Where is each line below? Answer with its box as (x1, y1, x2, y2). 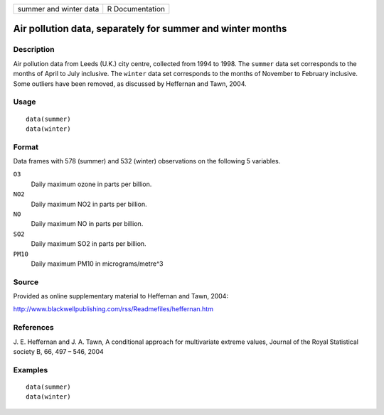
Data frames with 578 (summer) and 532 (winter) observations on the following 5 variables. (13, 157, 281, 166)
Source (13, 277, 39, 287)
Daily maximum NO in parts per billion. (31, 220, 144, 228)
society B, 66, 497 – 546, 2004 (13, 347, 105, 355)
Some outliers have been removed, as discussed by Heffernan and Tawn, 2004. (13, 79, 247, 88)
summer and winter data (17, 4, 100, 14)
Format (13, 142, 39, 152)
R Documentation (107, 4, 165, 14)
